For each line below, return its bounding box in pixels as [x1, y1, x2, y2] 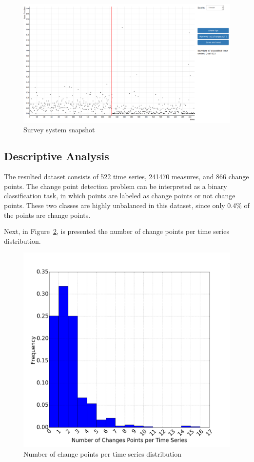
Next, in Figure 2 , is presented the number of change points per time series [4, 226, 229, 236]
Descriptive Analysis [4, 148, 109, 164]
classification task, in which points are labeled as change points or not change [4, 190, 235, 201]
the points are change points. [4, 210, 91, 220]
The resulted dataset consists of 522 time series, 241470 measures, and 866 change [4, 171, 249, 182]
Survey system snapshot [23, 125, 95, 135]
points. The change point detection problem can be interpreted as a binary [4, 181, 227, 191]
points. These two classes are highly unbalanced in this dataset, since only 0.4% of [4, 200, 250, 210]
